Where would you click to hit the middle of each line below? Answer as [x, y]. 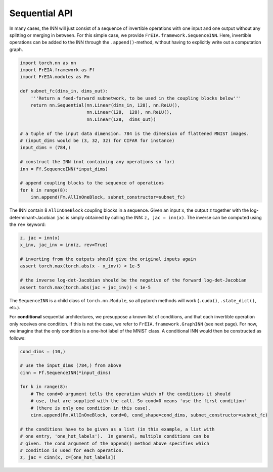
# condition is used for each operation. [72, 451]
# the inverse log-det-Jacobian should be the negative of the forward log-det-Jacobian [133, 280]
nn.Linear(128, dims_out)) [121, 119]
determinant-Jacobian [32, 217]
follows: [17, 338]
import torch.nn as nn [48, 63]
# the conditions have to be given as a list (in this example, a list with [117, 429]
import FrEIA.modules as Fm [55, 77]
